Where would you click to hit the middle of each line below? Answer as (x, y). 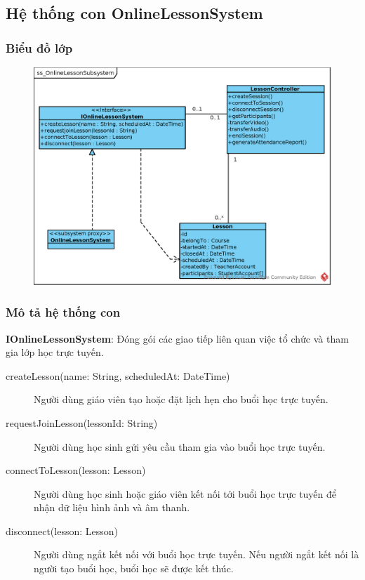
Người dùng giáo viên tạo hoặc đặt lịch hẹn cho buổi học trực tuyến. (181, 399)
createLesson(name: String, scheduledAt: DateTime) (118, 375)
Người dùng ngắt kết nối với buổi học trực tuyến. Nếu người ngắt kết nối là (197, 554)
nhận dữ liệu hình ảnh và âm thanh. (112, 507)
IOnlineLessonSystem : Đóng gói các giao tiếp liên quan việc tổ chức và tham (177, 338)
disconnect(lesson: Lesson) (62, 530)
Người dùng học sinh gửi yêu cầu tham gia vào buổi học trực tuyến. (180, 446)
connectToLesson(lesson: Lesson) (76, 470)
